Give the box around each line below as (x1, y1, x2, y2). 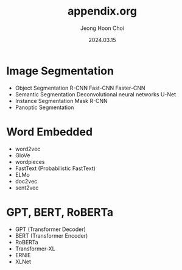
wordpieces (15, 158, 45, 165)
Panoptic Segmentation (15, 104, 74, 111)
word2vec (15, 145, 41, 152)
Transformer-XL (15, 245, 56, 252)
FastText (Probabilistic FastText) (15, 165, 96, 172)
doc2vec (15, 177, 38, 185)
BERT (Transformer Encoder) (15, 232, 88, 239)
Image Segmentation (6, 64, 114, 77)
